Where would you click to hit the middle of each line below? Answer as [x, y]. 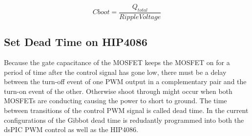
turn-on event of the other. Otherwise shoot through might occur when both [118, 91]
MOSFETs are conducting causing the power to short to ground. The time [115, 101]
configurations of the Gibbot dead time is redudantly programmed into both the [124, 120]
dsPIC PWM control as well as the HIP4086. [71, 129]
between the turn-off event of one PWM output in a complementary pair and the [125, 81]
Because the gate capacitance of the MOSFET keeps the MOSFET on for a [117, 62]
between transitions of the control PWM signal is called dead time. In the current [126, 110]
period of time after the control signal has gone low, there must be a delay [115, 72]
